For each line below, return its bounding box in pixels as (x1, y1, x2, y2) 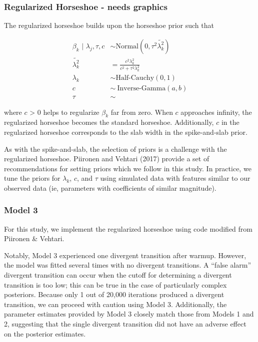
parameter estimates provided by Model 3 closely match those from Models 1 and (4, 309, 254, 319)
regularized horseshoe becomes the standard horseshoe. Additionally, (4, 117, 214, 127)
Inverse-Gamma (117, 85, 166, 92)
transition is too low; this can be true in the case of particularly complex (4, 279, 227, 290)
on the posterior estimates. (4, 328, 86, 339)
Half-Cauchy (115, 74, 154, 82)
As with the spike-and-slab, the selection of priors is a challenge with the (4, 143, 227, 154)
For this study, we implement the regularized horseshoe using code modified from (4, 223, 252, 234)
